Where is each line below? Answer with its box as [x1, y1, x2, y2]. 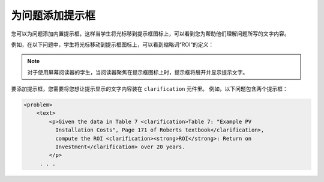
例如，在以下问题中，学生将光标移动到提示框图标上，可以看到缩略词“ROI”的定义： [11, 41, 214, 48]
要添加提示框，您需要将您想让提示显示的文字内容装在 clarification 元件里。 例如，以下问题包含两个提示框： [11, 85, 288, 93]
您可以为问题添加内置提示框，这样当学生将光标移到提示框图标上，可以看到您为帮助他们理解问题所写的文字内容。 [11, 30, 290, 37]
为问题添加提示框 [11, 9, 96, 22]
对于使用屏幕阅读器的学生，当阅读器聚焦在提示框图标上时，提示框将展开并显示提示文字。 [27, 68, 248, 76]
